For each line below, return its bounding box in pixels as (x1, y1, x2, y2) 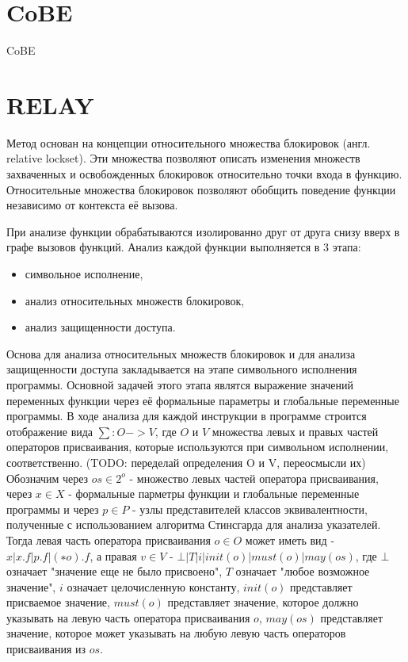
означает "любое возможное (235, 563, 370, 580)
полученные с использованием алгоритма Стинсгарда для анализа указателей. (6, 516, 381, 533)
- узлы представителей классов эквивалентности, (132, 500, 368, 517)
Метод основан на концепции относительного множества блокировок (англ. (6, 134, 371, 151)
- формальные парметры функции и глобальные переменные (68, 485, 360, 502)
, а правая (90, 547, 137, 564)
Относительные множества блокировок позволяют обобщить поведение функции (6, 181, 396, 197)
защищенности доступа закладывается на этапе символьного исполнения (6, 361, 357, 377)
